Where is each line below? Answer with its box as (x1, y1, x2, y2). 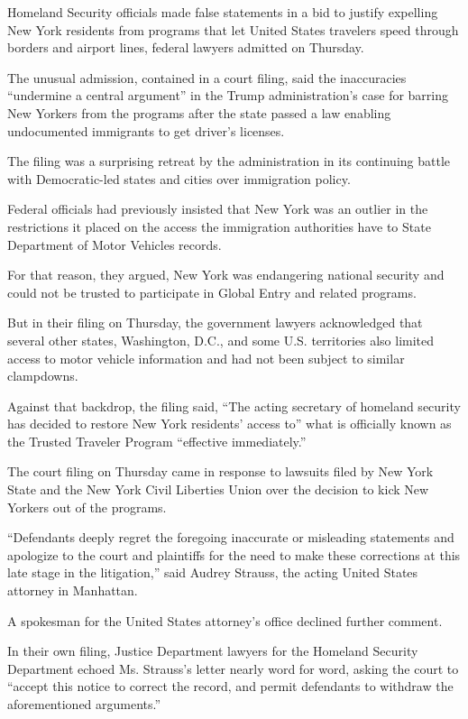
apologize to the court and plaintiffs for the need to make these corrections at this (7, 545, 461, 564)
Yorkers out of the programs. (7, 497, 167, 516)
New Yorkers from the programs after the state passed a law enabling (7, 103, 391, 122)
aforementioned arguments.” (7, 695, 161, 713)
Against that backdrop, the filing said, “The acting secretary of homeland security (7, 396, 461, 415)
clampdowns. (7, 366, 78, 385)
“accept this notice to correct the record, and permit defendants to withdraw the (7, 677, 454, 696)
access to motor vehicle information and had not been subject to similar (7, 348, 405, 367)
